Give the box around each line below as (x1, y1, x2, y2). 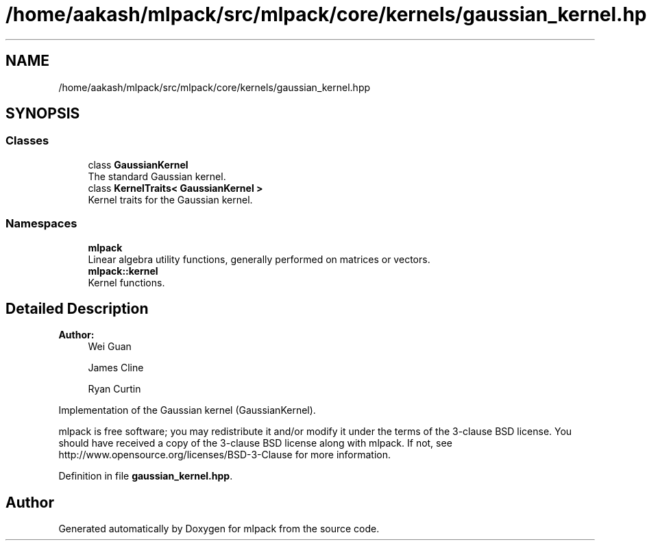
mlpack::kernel (88, 264, 158, 277)
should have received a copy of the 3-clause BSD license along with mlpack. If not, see (58, 437, 452, 449)
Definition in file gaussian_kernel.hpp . (58, 470, 233, 482)
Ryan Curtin (88, 383, 141, 395)
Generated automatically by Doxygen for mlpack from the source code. (58, 523, 380, 535)
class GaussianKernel (88, 158, 188, 171)
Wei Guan (88, 340, 132, 353)
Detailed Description (5, 299, 149, 317)
